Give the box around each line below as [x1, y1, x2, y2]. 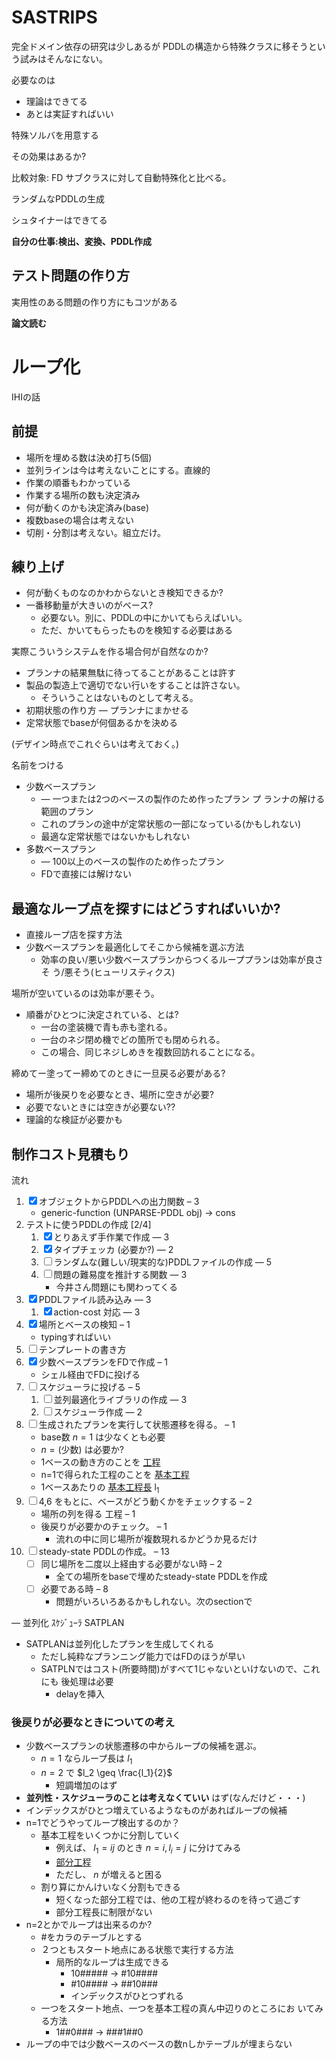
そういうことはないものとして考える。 [40, 692, 199, 704]
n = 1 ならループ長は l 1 [40, 1752, 133, 1766]
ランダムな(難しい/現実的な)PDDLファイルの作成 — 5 [53, 1256, 273, 1268]
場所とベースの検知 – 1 [38, 1318, 131, 1330]
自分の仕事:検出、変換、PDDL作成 [11, 235, 152, 247]
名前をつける [11, 759, 64, 771]
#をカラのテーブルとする [40, 1931, 143, 1943]
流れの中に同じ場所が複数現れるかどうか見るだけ [55, 1532, 258, 1545]
